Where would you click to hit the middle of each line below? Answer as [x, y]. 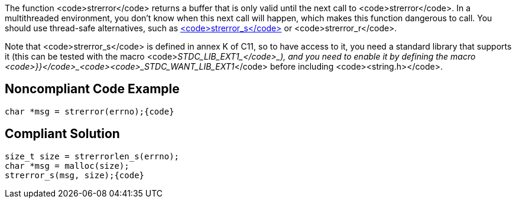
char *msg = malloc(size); [67, 166]
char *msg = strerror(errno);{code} [90, 111]
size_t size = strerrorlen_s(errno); [92, 156]
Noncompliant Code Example [92, 89]
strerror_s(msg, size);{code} [75, 175]
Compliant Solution [62, 134]
